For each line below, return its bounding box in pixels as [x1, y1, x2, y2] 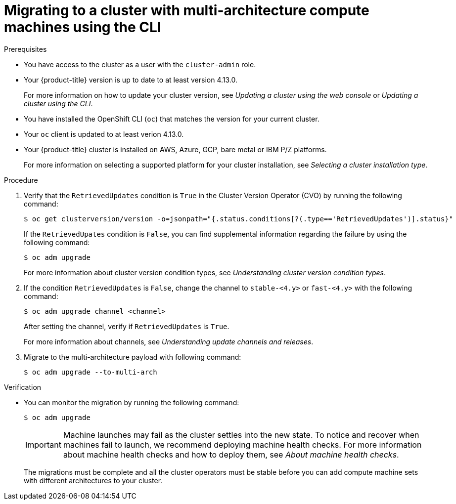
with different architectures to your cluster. [24, 476, 163, 485]
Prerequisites [4, 44, 47, 53]
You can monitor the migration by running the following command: [24, 398, 239, 407]
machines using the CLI [4, 19, 161, 36]
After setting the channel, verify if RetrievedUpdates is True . [24, 322, 229, 331]
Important [25, 439, 61, 450]
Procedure [4, 175, 38, 184]
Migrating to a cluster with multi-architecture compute [4, 2, 369, 19]
